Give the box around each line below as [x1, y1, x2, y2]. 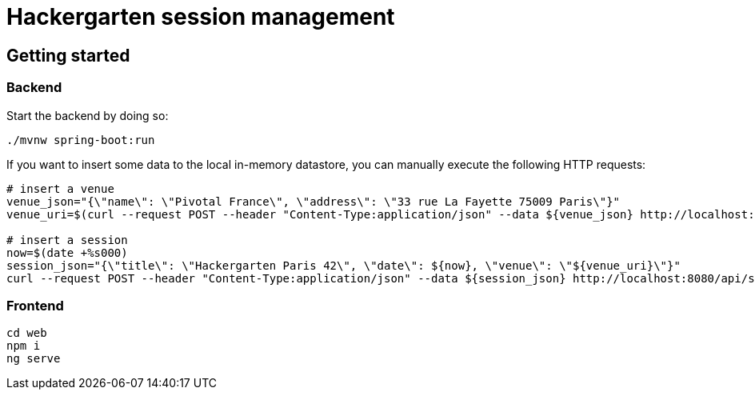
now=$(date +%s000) [6, 246, 128, 259]
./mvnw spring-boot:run [6, 133, 155, 146]
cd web [6, 326, 47, 340]
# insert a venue [6, 182, 114, 195]
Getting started [6, 45, 130, 66]
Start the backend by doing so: [6, 108, 169, 122]
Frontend [6, 297, 64, 314]
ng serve [6, 352, 61, 366]
